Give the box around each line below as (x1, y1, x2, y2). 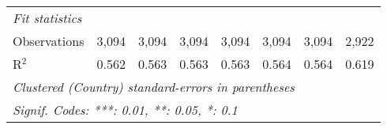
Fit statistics (13, 9, 82, 27)
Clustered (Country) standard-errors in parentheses (13, 78, 295, 96)
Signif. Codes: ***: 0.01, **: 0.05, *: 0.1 (13, 101, 238, 119)
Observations (13, 32, 85, 50)
